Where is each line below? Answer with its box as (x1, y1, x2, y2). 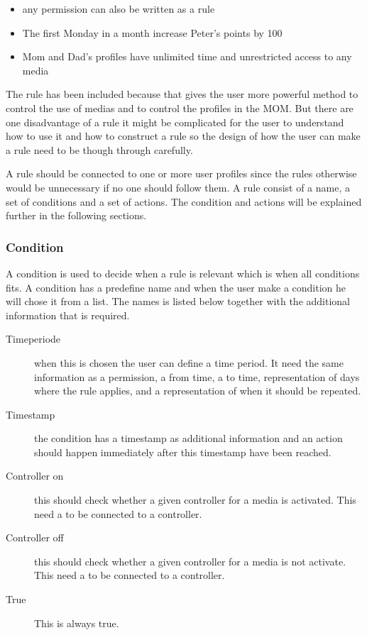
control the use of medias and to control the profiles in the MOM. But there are (6, 100, 354, 115)
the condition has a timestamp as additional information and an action (34, 431, 343, 446)
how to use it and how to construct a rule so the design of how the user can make (6, 128, 361, 143)
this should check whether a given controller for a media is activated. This (34, 492, 356, 507)
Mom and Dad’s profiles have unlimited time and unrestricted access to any (22, 49, 352, 64)
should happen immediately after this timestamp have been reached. (34, 444, 332, 459)
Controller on (6, 468, 64, 483)
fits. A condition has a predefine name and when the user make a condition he (6, 280, 346, 294)
